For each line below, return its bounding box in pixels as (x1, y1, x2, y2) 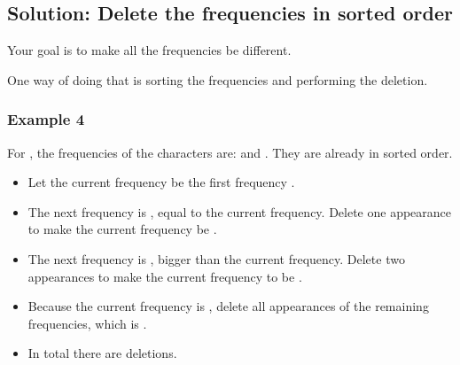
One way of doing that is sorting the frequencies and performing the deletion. (7, 70, 428, 89)
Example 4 (7, 108, 85, 130)
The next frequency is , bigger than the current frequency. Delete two (27, 249, 405, 268)
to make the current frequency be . (27, 220, 217, 238)
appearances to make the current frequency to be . (27, 267, 302, 285)
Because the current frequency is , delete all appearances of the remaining (27, 297, 429, 315)
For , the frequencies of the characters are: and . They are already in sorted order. (7, 143, 453, 161)
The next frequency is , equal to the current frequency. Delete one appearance (27, 202, 452, 221)
